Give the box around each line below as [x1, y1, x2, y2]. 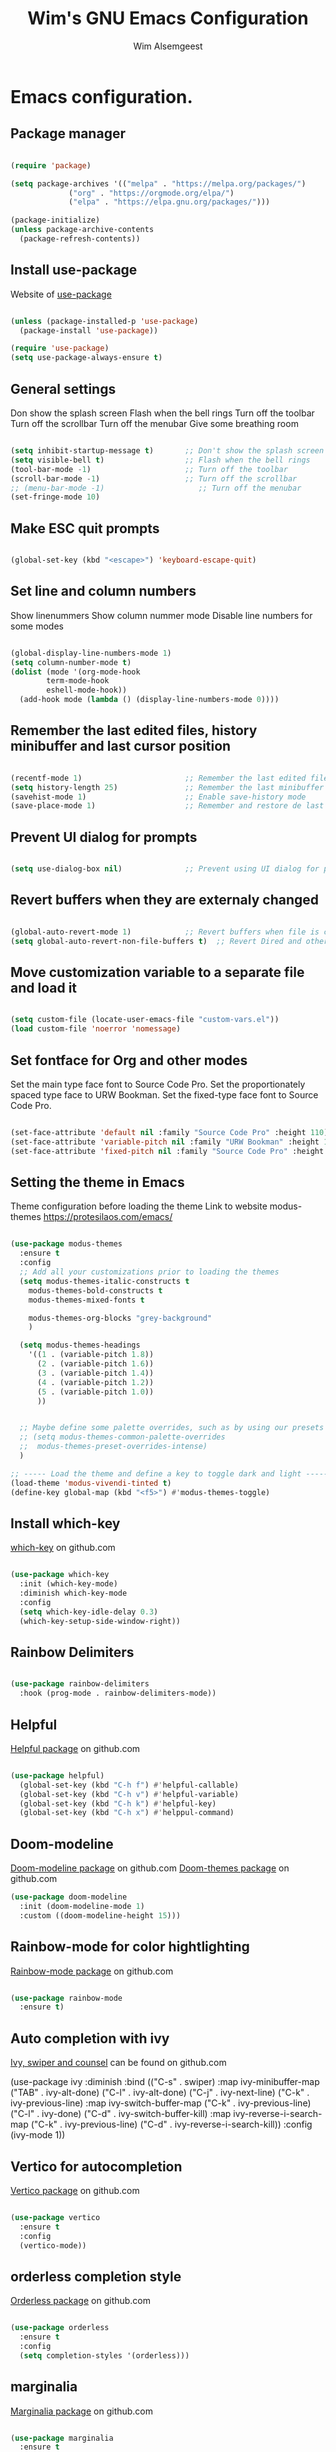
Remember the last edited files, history [10, 722, 258, 739]
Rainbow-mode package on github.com [10, 1965, 174, 1977]
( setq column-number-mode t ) [10, 657, 132, 667]
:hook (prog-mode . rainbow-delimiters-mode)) [19, 1688, 217, 1699]
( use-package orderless [10, 2323, 110, 2333]
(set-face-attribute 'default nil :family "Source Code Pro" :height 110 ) [10, 1127, 329, 1137]
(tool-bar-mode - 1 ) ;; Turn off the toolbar [10, 464, 288, 474]
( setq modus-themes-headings [19, 1340, 141, 1351]
